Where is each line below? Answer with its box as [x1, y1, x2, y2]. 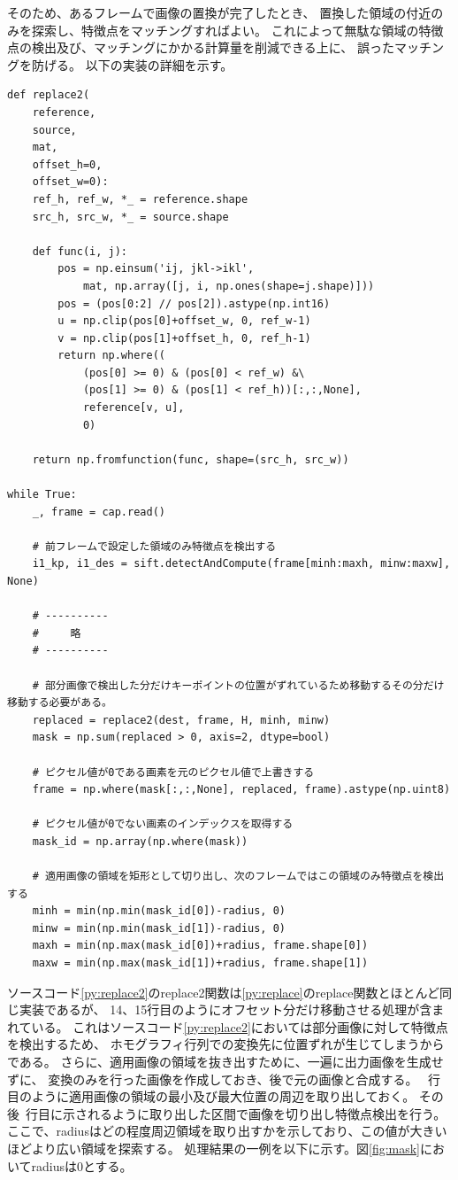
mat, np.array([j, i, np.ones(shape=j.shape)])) [82, 279, 375, 292]
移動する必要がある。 [7, 696, 112, 710]
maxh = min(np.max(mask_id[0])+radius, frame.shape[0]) [32, 939, 369, 952]
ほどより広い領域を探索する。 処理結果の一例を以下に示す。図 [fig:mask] [7, 1139, 421, 1157]
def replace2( [7, 89, 90, 102]
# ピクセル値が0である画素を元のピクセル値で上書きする [32, 765, 315, 779]
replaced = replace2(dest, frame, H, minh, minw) [32, 713, 331, 726]
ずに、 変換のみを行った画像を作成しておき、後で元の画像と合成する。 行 [7, 1069, 441, 1088]
